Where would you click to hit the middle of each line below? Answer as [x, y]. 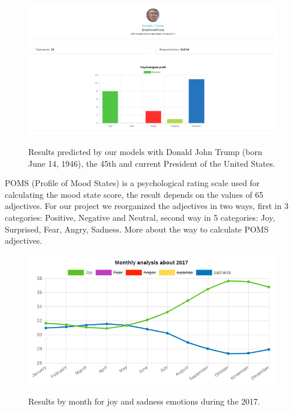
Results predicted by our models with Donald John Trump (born [145, 151]
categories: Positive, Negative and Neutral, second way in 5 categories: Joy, [140, 217]
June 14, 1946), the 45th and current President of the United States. [152, 163]
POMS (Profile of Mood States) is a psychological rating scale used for [132, 183]
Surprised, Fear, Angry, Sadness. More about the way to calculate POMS [137, 229]
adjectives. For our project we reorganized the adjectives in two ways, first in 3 [147, 206]
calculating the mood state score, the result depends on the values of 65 [134, 194]
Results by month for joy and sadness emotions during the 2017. [144, 401]
